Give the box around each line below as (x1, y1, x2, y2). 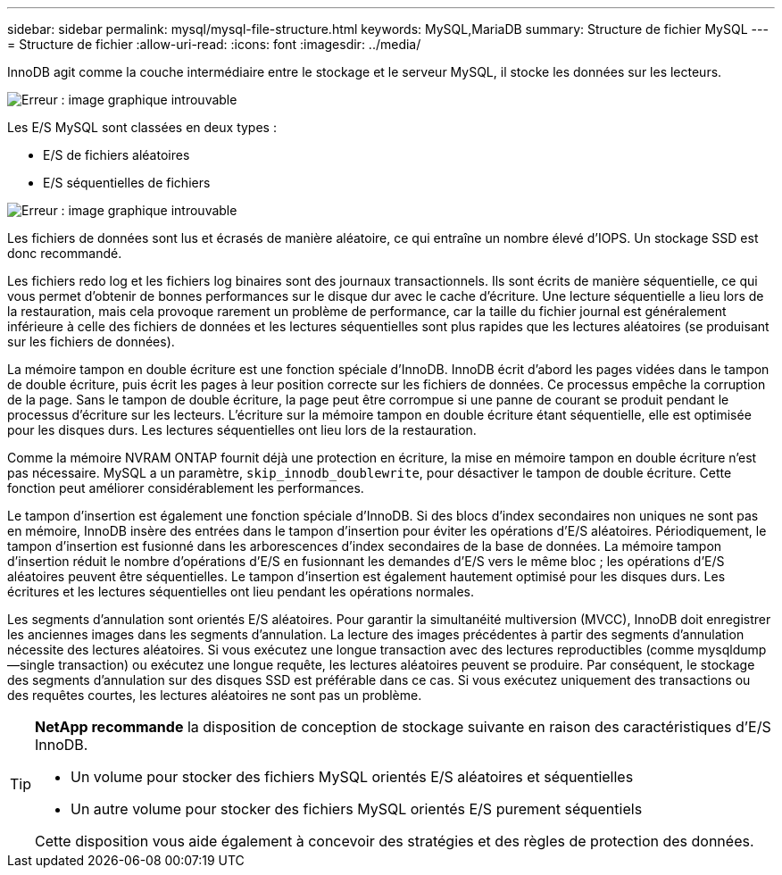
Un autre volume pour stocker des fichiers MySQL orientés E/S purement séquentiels (71, 800, 643, 818)
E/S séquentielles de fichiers (43, 175, 211, 190)
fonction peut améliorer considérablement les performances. (7, 480, 364, 496)
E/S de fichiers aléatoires (43, 147, 190, 162)
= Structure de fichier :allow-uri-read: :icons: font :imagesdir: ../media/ (7, 37, 421, 52)
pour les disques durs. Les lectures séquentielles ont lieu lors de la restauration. (7, 422, 477, 437)
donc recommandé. (7, 246, 122, 261)
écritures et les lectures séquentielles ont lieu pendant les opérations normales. (7, 584, 475, 599)
